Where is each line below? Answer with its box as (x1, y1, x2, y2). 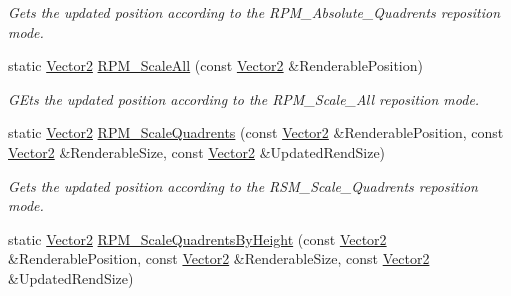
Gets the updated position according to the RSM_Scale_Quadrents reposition (8, 175, 478, 196)
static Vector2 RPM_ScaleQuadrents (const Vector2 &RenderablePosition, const (8, 122, 504, 143)
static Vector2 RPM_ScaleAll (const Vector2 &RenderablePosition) (8, 55, 423, 76)
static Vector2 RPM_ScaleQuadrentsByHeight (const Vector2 (8, 228, 387, 249)
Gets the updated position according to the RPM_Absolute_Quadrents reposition (8, 2, 501, 22)
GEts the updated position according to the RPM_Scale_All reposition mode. (8, 88, 480, 109)
